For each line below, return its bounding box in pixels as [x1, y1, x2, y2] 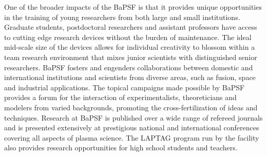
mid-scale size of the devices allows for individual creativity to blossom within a [4, 42, 255, 52]
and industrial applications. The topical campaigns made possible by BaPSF [4, 82, 245, 92]
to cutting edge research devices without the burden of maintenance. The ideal [4, 31, 252, 42]
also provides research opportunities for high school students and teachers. [4, 142, 238, 153]
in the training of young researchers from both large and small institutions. [4, 11, 240, 22]
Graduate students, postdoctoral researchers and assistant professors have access [4, 22, 257, 32]
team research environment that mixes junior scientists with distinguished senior [4, 51, 257, 62]
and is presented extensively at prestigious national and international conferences [4, 122, 259, 133]
